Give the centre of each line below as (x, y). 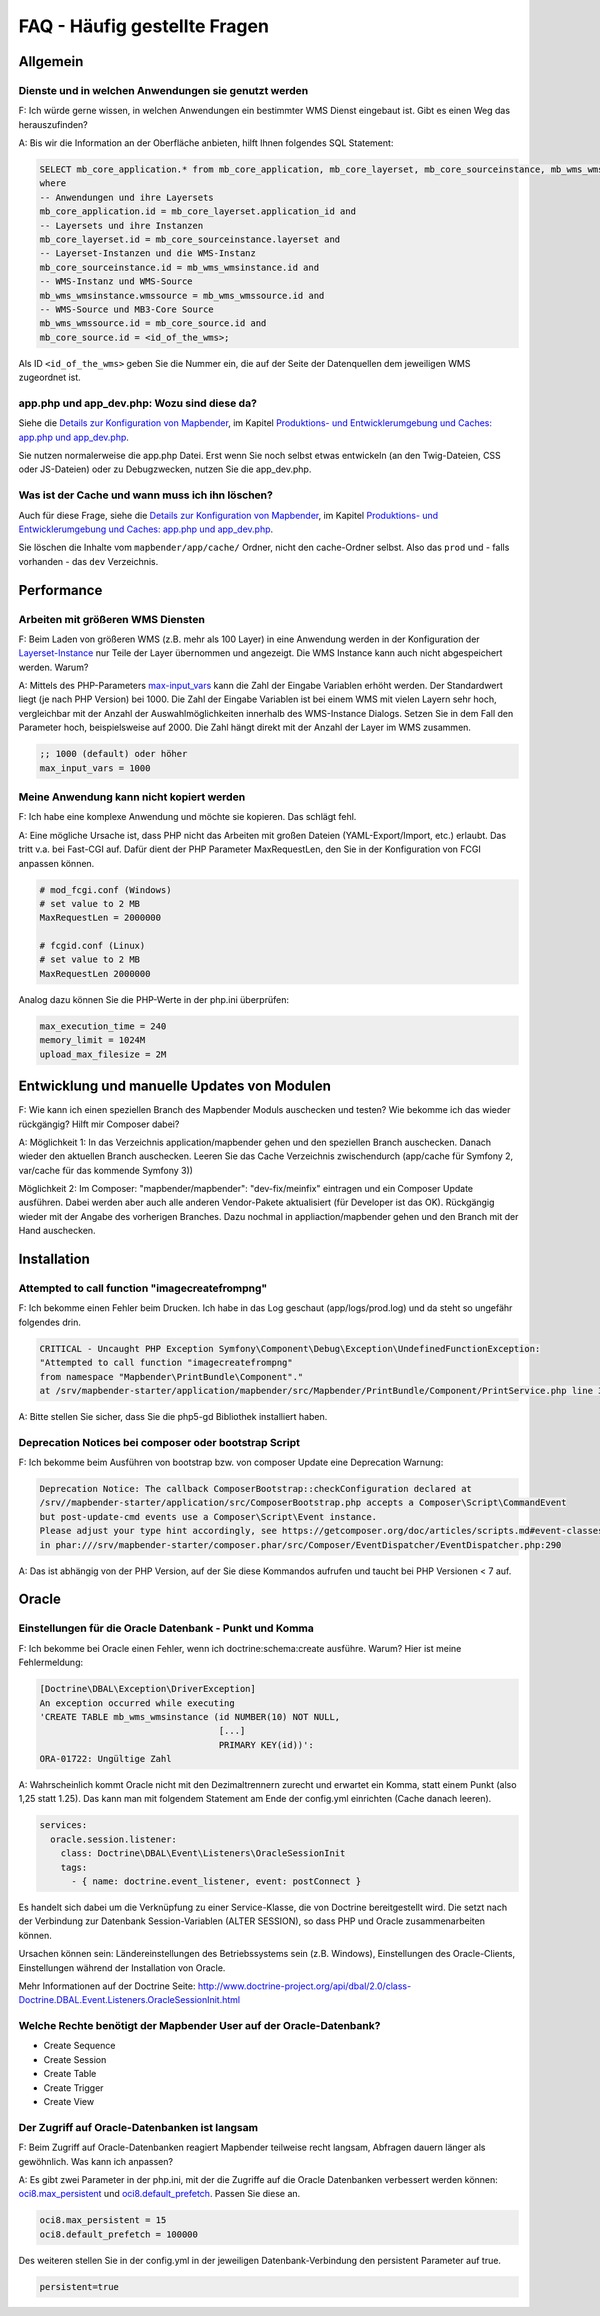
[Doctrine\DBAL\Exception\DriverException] (148, 1689)
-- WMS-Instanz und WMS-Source (116, 281)
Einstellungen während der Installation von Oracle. (122, 1967)
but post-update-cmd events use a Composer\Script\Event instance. (208, 1516)
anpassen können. (56, 863)
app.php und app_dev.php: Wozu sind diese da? (137, 403)
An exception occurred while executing (137, 1703)
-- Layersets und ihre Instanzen (121, 225)
